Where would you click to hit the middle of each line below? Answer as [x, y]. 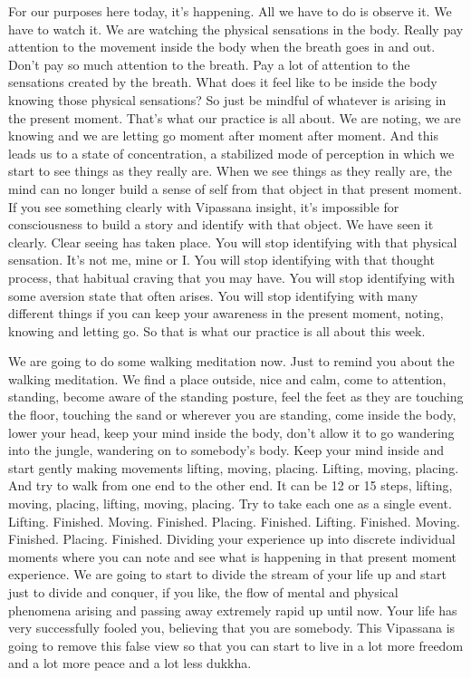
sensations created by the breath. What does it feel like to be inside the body [223, 82]
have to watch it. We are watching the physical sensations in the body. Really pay [236, 29]
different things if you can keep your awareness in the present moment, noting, [226, 313]
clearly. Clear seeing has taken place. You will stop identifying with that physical [233, 242]
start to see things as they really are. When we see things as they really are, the [230, 171]
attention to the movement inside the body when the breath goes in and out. [222, 47]
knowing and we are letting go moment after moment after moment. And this [223, 136]
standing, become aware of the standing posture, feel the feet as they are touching [236, 397]
